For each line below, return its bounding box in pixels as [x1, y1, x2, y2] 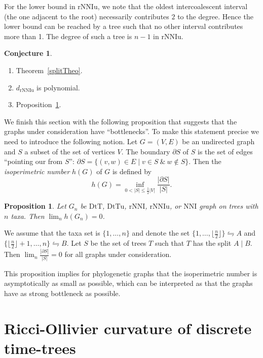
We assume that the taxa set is [4, 227, 100, 238]
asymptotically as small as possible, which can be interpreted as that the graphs [4, 278, 253, 288]
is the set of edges [198, 146, 253, 156]
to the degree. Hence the [177, 11, 253, 21]
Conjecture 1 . [4, 48, 52, 58]
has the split [193, 238, 232, 248]
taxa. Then [11, 210, 45, 221]
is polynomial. [36, 82, 80, 92]
